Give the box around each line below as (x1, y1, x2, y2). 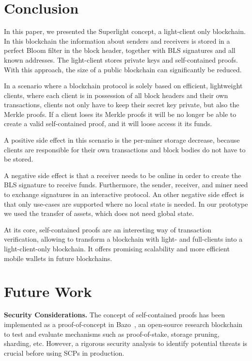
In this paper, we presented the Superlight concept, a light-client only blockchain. (4, 26, 246, 36)
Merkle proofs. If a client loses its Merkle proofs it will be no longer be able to (4, 109, 236, 119)
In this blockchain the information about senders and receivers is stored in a (4, 35, 230, 46)
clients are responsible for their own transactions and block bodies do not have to (4, 144, 246, 154)
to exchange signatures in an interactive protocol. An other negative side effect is (4, 189, 244, 199)
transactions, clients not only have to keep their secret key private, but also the (4, 99, 239, 110)
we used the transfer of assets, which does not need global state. (4, 208, 194, 218)
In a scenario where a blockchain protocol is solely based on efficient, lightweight (4, 81, 243, 91)
